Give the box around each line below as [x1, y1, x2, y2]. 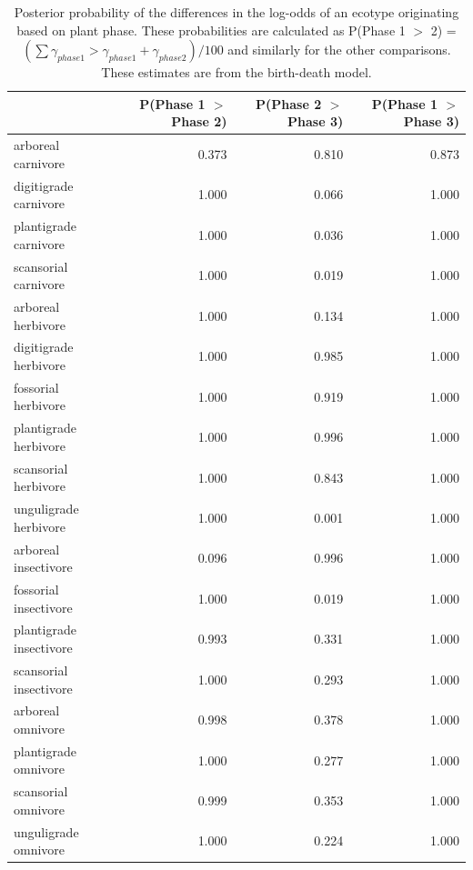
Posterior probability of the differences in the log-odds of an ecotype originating [14, 3, 459, 21]
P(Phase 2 [256, 94, 322, 113]
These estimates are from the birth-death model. [101, 63, 372, 82]
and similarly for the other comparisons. [227, 40, 451, 59]
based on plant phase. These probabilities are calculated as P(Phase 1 [16, 20, 406, 39]
